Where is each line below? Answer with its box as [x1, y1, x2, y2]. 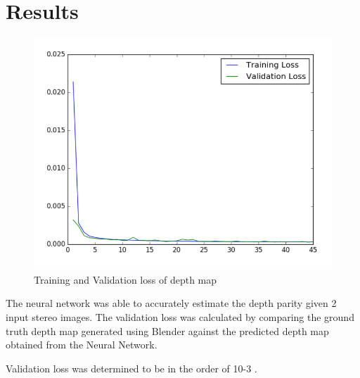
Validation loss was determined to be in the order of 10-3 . [6, 360, 257, 375]
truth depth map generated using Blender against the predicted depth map [6, 323, 329, 338]
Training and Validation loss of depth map [34, 272, 217, 286]
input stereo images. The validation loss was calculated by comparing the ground [6, 310, 354, 325]
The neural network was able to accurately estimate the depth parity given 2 [6, 296, 337, 310]
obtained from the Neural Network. [6, 337, 157, 352]
